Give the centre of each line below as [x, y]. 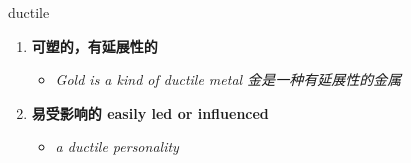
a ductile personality [117, 146]
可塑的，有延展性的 [94, 45]
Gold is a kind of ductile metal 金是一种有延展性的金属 [228, 79]
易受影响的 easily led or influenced [150, 112]
